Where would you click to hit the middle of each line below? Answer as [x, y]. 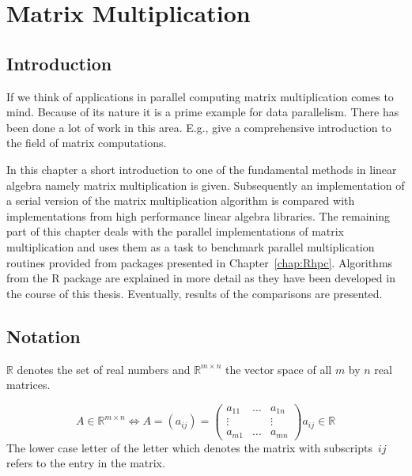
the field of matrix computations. [87, 143]
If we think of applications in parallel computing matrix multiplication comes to [200, 96]
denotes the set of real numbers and [104, 369]
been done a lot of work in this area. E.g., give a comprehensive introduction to [199, 127]
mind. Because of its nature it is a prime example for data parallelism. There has [203, 112]
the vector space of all [278, 369]
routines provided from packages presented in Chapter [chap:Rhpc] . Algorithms [200, 262]
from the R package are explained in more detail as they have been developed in [201, 278]
